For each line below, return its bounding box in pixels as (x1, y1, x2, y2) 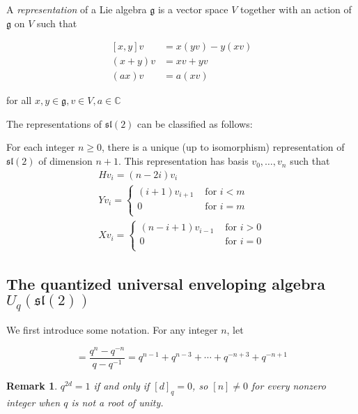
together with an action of (240, 2, 352, 16)
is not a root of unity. (71, 394, 164, 409)
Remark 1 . (6, 378, 58, 392)
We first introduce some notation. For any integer (6, 323, 218, 337)
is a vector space (157, 2, 228, 16)
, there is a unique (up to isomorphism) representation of (102, 140, 345, 154)
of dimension (38, 154, 93, 168)
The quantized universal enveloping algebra (6, 272, 326, 294)
